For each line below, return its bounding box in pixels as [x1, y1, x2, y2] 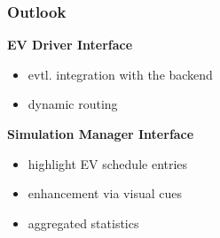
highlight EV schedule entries [27, 154, 188, 173]
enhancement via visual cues [27, 184, 182, 203]
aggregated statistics [27, 213, 139, 232]
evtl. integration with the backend [27, 65, 213, 83]
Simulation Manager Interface [7, 125, 194, 142]
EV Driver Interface [7, 35, 133, 54]
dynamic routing [27, 95, 118, 113]
